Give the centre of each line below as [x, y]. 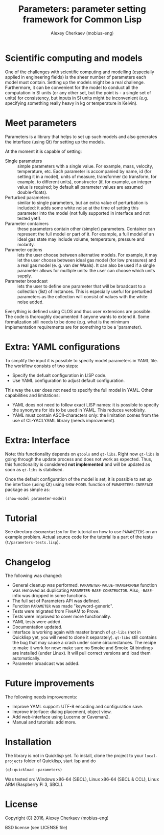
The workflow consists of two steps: [42, 366]
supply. [25, 276]
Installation [28, 742]
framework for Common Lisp [82, 19]
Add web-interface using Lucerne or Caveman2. [61, 717]
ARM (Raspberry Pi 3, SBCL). [34, 784]
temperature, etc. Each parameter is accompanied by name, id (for [84, 171]
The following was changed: [34, 576]
